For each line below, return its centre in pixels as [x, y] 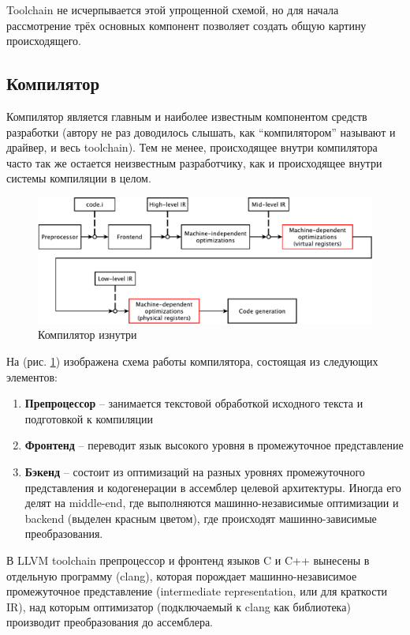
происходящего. [44, 41]
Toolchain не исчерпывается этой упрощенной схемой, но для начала [173, 9]
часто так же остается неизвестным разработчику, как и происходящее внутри [194, 162]
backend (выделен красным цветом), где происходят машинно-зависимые [201, 518]
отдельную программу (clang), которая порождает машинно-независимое [182, 575]
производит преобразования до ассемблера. [110, 622]
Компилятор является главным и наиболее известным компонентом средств [187, 116]
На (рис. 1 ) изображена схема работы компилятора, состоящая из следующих [192, 361]
